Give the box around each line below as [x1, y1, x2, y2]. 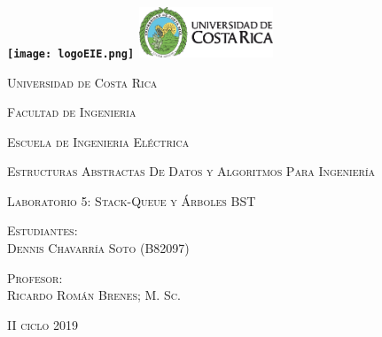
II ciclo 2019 [7, 315, 78, 333]
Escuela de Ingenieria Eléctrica [7, 132, 190, 150]
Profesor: [7, 268, 63, 287]
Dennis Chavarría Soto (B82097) [7, 239, 190, 257]
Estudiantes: [7, 221, 78, 240]
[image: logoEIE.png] [7, 47, 135, 60]
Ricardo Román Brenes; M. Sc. [7, 286, 181, 304]
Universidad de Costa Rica [7, 73, 158, 91]
